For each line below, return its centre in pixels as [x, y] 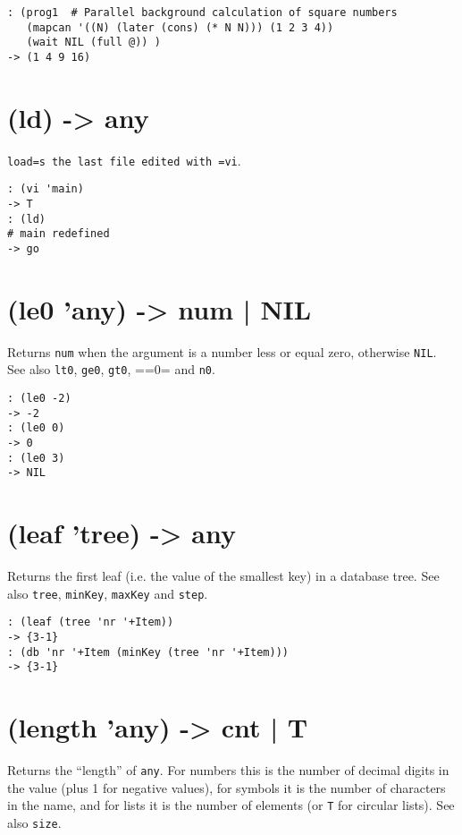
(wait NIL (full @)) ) [93, 43]
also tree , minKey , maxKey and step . [108, 593]
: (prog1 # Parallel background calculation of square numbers [202, 13]
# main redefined [59, 234]
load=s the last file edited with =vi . [124, 160]
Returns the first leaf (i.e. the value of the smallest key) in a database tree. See [223, 576]
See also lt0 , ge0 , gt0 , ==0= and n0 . [111, 369]
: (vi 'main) [46, 189]
